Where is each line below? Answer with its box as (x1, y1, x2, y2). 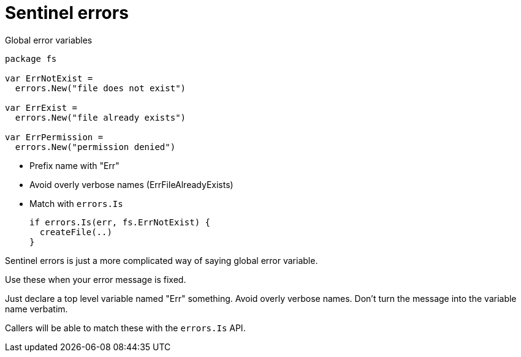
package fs (5, 53, 57, 64)
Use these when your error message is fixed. (5, 274, 186, 285)
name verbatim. (5, 303, 68, 314)
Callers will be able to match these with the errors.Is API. (5, 322, 246, 333)
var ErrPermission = (5, 132, 104, 142)
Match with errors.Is (29, 198, 123, 209)
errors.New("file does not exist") (15, 83, 186, 93)
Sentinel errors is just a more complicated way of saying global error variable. (5, 255, 318, 266)
